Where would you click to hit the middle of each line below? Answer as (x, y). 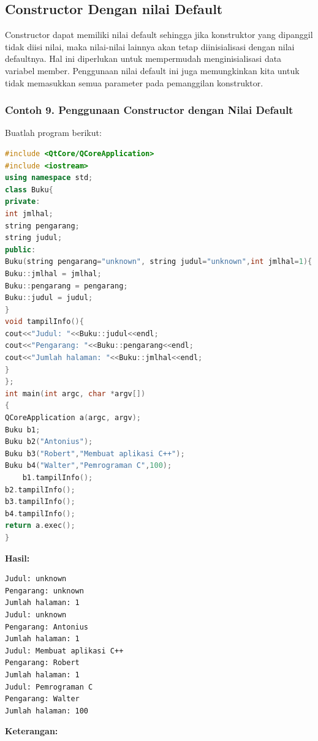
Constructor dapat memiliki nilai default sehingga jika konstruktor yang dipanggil (159, 35)
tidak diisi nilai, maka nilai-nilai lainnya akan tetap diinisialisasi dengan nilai (150, 46)
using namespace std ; (49, 178)
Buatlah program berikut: (53, 133)
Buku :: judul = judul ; (49, 298)
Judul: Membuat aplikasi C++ (64, 651)
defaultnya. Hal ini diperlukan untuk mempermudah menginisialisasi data (143, 58)
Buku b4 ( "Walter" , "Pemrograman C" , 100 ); (89, 466)
